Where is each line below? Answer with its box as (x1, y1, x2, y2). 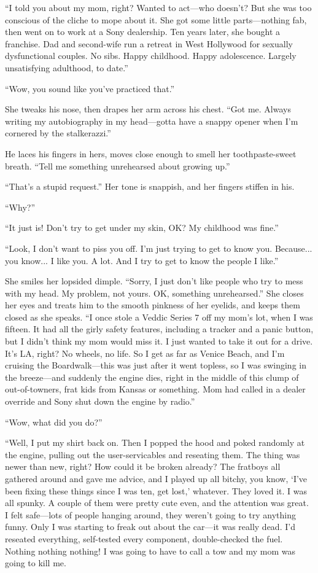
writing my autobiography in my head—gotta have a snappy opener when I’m (5, 114, 298, 127)
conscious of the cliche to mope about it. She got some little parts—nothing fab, (5, 13, 307, 26)
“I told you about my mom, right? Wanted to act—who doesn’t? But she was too (5, 1, 312, 14)
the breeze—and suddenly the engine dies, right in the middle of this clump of (5, 370, 299, 383)
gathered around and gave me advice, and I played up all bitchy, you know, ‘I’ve (5, 472, 308, 485)
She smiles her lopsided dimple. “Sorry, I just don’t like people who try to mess (5, 275, 303, 287)
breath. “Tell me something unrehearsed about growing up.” (5, 159, 230, 172)
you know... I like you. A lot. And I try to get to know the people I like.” (5, 254, 279, 267)
